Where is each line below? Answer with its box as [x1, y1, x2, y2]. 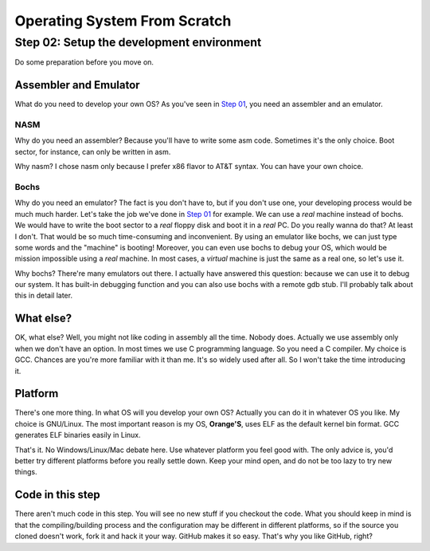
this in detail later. [14, 291, 73, 301]
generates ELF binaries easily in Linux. [14, 431, 141, 440]
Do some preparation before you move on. [14, 57, 154, 67]
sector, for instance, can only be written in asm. [14, 147, 171, 156]
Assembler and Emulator [14, 78, 140, 92]
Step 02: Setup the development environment [14, 35, 262, 49]
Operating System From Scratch [14, 12, 232, 30]
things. [14, 467, 37, 477]
